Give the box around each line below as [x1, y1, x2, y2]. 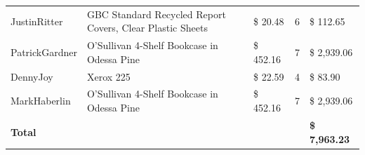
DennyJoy [11, 69, 53, 83]
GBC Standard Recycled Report [86, 6, 226, 21]
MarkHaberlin [11, 93, 71, 108]
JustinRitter [11, 13, 63, 28]
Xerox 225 [86, 69, 131, 83]
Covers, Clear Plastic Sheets [86, 20, 208, 35]
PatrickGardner [11, 44, 77, 59]
